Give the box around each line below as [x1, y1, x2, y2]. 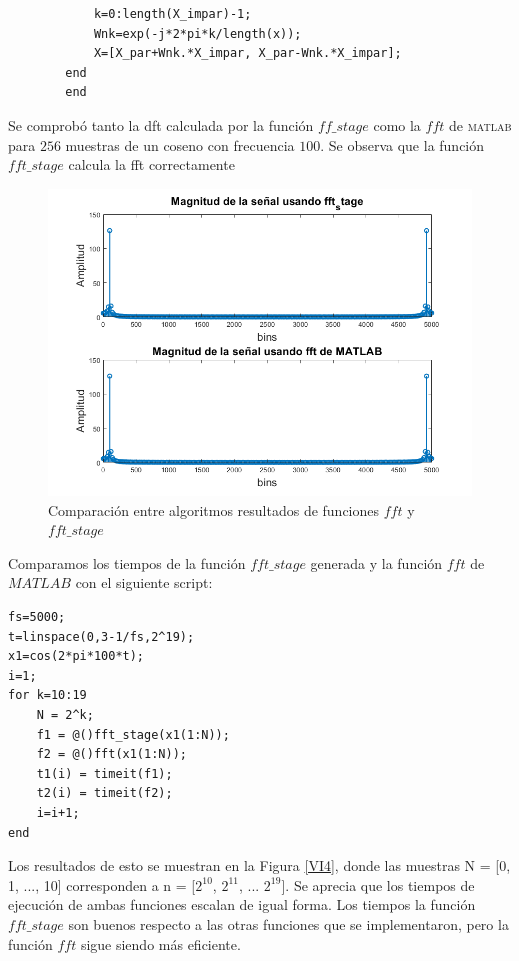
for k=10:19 [8, 688, 87, 703]
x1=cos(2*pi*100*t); [8, 649, 145, 664]
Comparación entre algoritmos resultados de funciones [48, 499, 380, 520]
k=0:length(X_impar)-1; [93, 7, 252, 21]
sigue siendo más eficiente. [80, 933, 241, 954]
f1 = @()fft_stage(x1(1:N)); [36, 727, 230, 742]
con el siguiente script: [75, 572, 213, 593]
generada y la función [310, 552, 443, 573]
